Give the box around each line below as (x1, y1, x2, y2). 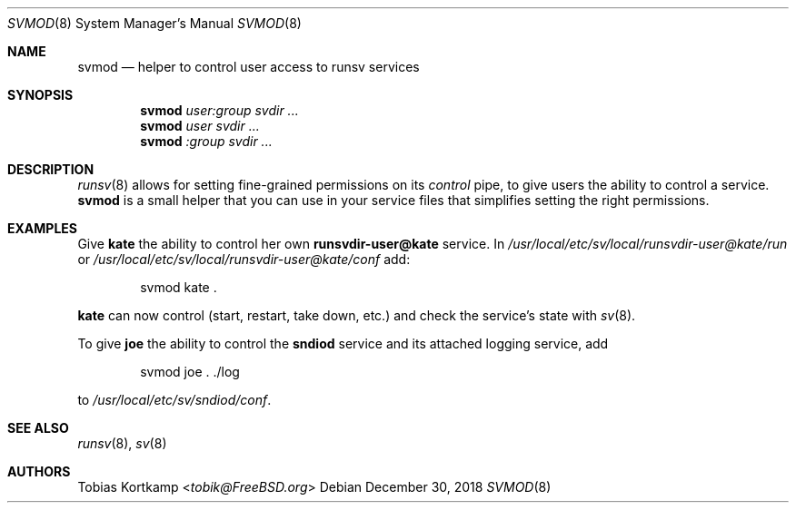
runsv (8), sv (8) (77, 436, 167, 451)
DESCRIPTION (7, 162, 95, 177)
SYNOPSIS (7, 87, 74, 103)
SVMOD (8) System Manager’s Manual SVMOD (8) (7, 15, 302, 31)
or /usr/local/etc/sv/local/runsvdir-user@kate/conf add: (77, 251, 411, 267)
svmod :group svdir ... (140, 133, 273, 149)
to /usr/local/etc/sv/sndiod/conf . (77, 392, 272, 407)
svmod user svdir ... (140, 118, 260, 133)
